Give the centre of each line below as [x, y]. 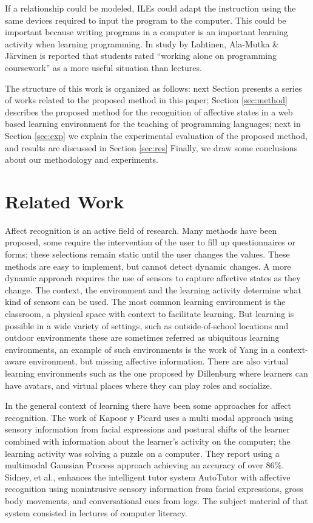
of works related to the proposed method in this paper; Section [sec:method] [146, 100]
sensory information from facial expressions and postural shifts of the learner [147, 429]
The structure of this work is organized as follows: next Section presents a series [153, 88]
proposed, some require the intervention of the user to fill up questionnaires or [150, 242]
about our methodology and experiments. [82, 159]
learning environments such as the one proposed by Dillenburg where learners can [156, 373]
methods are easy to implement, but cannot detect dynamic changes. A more [148, 266]
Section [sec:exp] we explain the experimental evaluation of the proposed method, [156, 135]
